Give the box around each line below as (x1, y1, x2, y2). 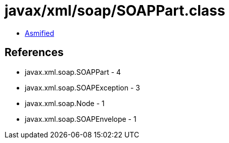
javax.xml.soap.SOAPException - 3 (25, 83, 140, 92)
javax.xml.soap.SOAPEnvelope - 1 (25, 114, 136, 123)
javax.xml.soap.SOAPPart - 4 (25, 67, 121, 76)
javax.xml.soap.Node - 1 (25, 99, 105, 108)
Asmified (25, 28, 55, 37)
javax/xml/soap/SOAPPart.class (5, 2, 225, 19)
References (5, 46, 64, 59)
